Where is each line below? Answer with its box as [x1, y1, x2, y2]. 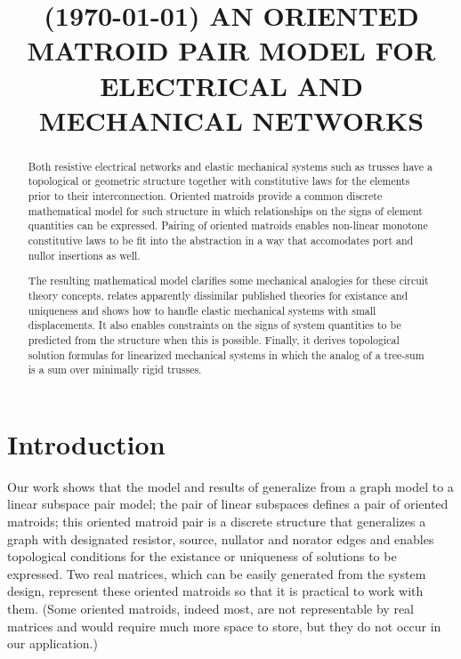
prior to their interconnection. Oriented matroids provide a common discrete [28, 189, 383, 204]
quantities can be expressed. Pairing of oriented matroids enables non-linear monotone [28, 218, 428, 233]
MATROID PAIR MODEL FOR [27, 32, 436, 68]
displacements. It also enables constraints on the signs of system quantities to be [28, 317, 401, 333]
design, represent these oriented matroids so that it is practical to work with [7, 582, 424, 600]
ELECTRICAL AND [100, 67, 363, 103]
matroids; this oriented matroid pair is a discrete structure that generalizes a [7, 511, 426, 530]
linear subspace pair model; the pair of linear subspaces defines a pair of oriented [7, 494, 449, 513]
